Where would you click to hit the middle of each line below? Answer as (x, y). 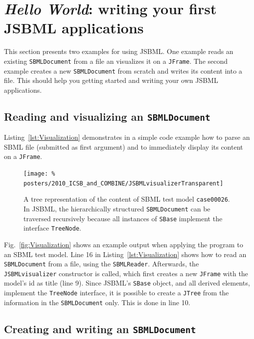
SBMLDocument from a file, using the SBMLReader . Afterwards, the (102, 264)
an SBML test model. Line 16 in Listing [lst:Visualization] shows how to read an (125, 254)
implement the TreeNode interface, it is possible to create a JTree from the (116, 293)
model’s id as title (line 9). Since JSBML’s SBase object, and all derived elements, (127, 283)
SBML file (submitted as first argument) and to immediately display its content (124, 146)
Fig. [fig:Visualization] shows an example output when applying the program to (124, 244)
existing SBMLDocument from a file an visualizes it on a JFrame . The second (116, 61)
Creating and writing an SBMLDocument (100, 328)
